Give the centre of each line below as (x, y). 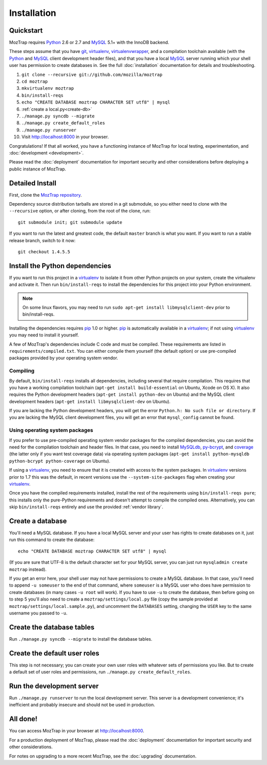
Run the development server (54, 686)
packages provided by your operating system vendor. (64, 358)
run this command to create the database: (52, 540)
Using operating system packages (51, 430)
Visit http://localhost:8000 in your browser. (65, 137)
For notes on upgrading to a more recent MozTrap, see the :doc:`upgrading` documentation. (103, 756)
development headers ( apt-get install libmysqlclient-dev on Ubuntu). (90, 401)
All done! (23, 719)
